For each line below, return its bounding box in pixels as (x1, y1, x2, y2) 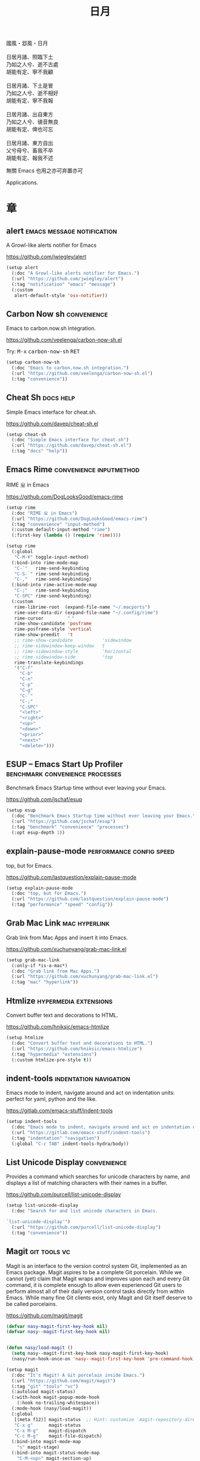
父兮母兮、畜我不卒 (6, 147, 54, 154)
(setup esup (6, 807, 36, 813)
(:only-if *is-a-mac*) (11, 962, 68, 968)
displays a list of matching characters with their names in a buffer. (6, 1180, 168, 1187)
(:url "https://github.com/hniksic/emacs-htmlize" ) (11, 1045, 143, 1052)
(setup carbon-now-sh (6, 360, 60, 366)
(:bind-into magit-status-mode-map (11, 1450, 100, 1456)
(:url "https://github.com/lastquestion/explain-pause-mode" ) (11, 896, 169, 902)
